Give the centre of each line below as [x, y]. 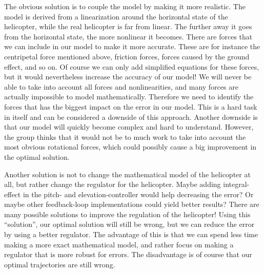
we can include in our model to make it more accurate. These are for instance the [132, 46]
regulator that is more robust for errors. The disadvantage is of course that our [128, 254]
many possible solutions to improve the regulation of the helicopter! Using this [127, 214]
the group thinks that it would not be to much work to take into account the [125, 136]
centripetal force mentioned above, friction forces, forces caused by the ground [127, 56]
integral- [236, 184]
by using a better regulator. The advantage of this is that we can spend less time [131, 234]
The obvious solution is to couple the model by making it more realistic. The [125, 6]
